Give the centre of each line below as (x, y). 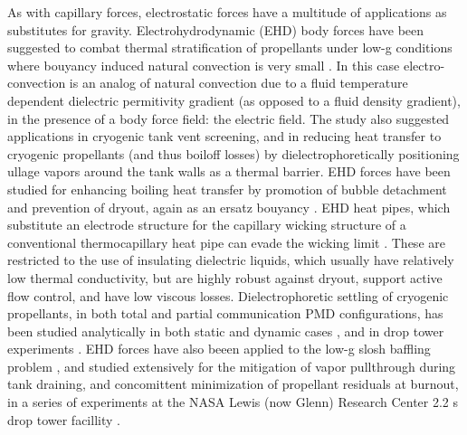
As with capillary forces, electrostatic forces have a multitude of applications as (227, 12)
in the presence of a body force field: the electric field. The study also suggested (229, 118)
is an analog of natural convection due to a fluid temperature (238, 83)
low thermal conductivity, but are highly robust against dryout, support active (225, 277)
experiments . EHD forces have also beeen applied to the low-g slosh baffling (219, 349)
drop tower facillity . (64, 419)
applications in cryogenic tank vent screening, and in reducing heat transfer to (224, 136)
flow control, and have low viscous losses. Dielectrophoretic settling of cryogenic (228, 295)
